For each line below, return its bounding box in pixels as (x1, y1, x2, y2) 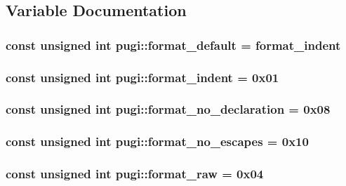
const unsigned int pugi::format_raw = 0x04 (6, 165, 264, 182)
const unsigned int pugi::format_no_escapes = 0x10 (6, 133, 309, 150)
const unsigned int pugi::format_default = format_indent (6, 36, 341, 53)
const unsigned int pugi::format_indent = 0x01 (6, 68, 279, 86)
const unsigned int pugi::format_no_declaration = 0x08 (6, 100, 331, 118)
